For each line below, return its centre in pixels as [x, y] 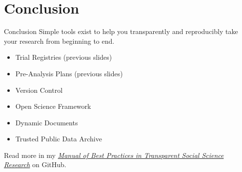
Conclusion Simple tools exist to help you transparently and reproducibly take [121, 31]
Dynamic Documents [47, 122]
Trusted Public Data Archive [59, 139]
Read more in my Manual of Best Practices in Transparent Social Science [114, 155]
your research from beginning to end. [59, 41]
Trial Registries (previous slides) [64, 57]
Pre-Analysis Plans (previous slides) [69, 73]
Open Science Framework [53, 106]
